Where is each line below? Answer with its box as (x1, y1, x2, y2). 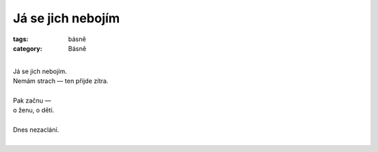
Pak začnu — (13, 96, 52, 105)
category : (13, 44, 43, 52)
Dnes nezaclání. (13, 126, 59, 134)
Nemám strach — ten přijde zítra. (13, 77, 108, 85)
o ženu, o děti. (13, 106, 55, 114)
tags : (13, 35, 29, 43)
